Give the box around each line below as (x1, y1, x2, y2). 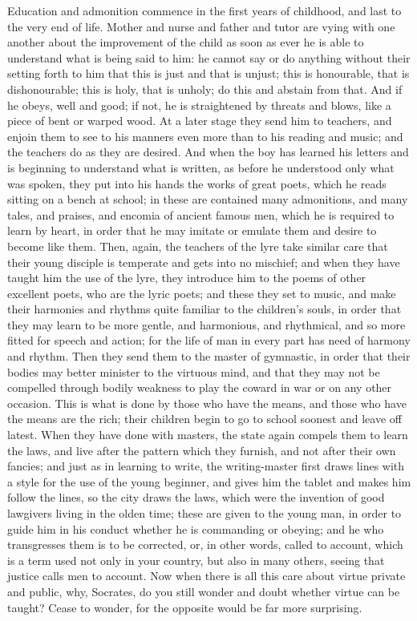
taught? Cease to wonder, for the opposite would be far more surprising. (7, 599, 362, 615)
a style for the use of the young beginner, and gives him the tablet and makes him (7, 473, 411, 490)
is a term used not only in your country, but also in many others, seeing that (7, 551, 385, 568)
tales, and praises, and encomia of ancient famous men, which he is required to (7, 206, 395, 223)
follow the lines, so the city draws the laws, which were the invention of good (7, 489, 385, 506)
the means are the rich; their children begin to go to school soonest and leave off (7, 410, 402, 427)
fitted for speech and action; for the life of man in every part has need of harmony (7, 332, 411, 349)
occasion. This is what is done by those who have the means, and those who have (7, 394, 407, 411)
